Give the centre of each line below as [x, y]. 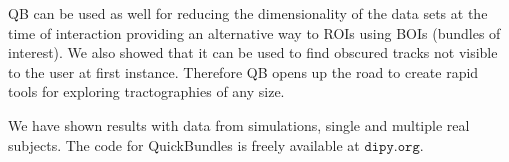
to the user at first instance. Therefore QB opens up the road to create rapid [243, 71]
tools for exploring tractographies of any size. [146, 91]
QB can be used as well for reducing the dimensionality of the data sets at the [248, 13]
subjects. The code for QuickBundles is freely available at [184, 144]
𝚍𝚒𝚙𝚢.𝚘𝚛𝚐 [392, 146]
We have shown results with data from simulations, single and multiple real [239, 124]
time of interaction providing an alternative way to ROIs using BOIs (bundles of [254, 32]
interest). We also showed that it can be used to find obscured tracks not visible [253, 52]
